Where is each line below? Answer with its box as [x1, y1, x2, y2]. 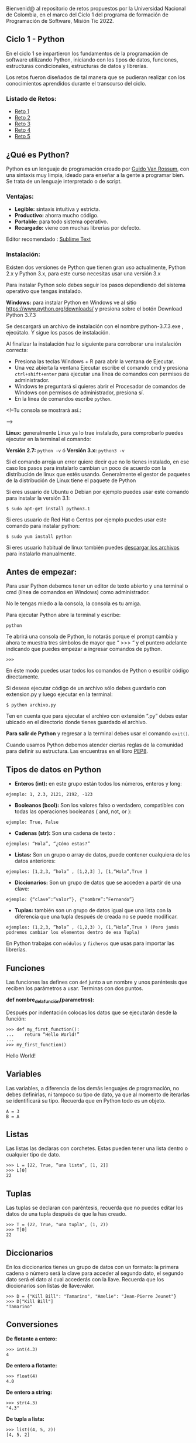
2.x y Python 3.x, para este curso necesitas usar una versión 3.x [6, 270, 161, 277]
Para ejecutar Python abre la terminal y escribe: [6, 612, 121, 619]
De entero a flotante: [6, 1362, 57, 1369]
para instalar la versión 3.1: [6, 494, 70, 502]
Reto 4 [14, 127, 31, 134]
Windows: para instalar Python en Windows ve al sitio [6, 299, 137, 306]
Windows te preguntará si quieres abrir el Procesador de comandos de [14, 383, 185, 390]
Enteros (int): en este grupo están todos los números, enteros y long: [14, 780, 183, 787]
